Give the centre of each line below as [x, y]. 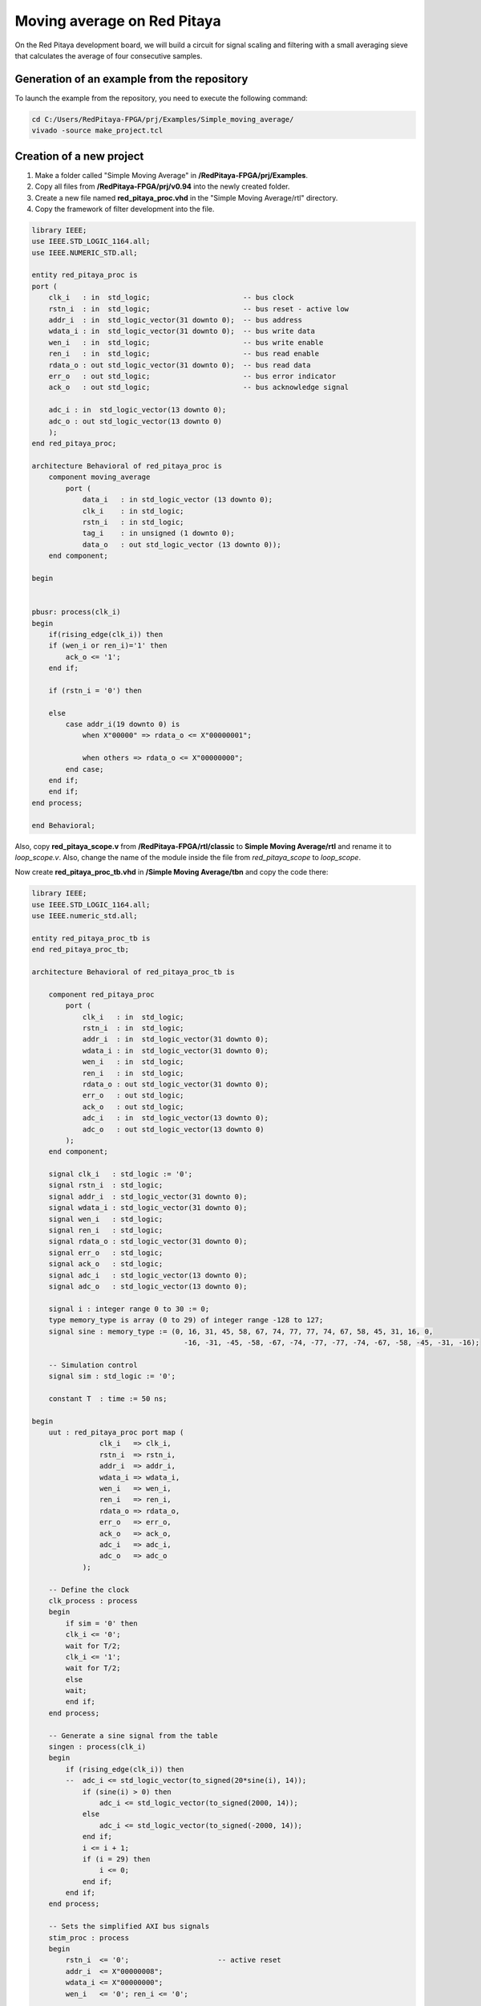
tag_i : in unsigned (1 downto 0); [159, 533]
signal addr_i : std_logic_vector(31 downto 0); [148, 1196]
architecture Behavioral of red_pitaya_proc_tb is [133, 972]
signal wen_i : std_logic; [106, 1219]
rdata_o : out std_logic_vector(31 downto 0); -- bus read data [180, 365]
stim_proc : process [89, 1937]
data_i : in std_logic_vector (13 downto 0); [178, 500]
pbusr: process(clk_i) [76, 612]
